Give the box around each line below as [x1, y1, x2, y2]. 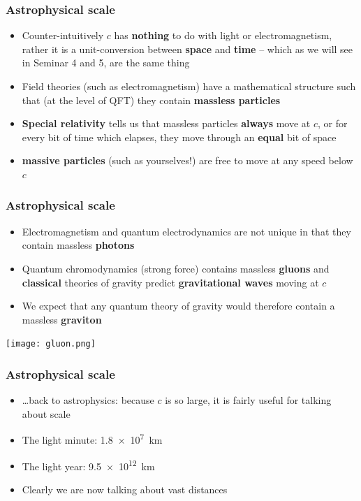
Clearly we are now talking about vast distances [22, 481, 228, 496]
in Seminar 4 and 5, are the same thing [22, 55, 190, 70]
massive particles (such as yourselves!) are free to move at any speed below [22, 153, 353, 168]
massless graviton [22, 312, 102, 326]
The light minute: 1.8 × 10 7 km [22, 430, 163, 447]
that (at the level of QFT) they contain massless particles [22, 92, 281, 107]
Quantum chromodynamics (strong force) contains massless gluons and [22, 261, 330, 275]
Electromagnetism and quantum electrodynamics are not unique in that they [22, 224, 351, 238]
